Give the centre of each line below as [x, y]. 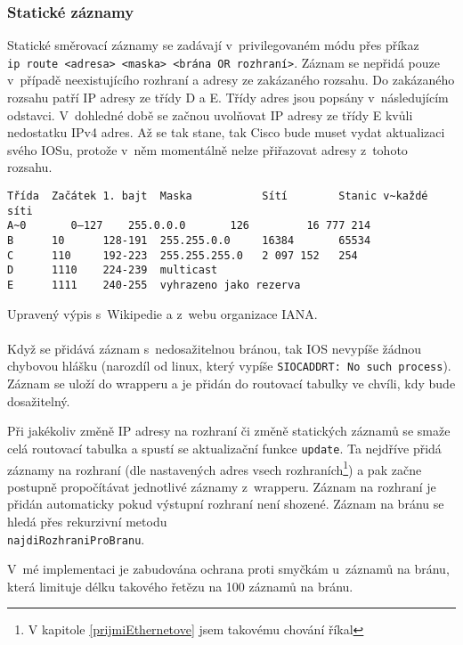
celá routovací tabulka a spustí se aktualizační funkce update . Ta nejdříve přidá [224, 448]
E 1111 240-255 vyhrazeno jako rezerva [154, 285]
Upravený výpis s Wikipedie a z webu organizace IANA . [162, 313]
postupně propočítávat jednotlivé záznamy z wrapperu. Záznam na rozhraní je [222, 486]
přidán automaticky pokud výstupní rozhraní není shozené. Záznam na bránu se [226, 504]
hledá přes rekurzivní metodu [87, 521]
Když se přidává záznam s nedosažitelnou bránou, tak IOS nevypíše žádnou [215, 348]
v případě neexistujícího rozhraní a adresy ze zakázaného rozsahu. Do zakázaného [231, 80]
